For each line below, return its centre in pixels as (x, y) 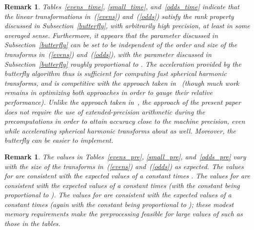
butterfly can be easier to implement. (59, 140)
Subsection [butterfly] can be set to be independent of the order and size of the (121, 45)
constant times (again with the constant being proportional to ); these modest (119, 204)
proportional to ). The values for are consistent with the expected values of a (118, 195)
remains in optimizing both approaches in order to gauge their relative (108, 92)
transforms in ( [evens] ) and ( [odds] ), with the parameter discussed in (108, 54)
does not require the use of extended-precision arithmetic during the (105, 111)
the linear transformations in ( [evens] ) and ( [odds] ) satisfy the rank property (119, 16)
